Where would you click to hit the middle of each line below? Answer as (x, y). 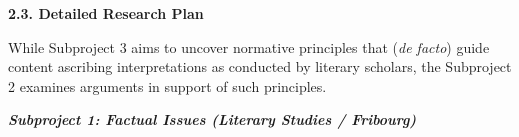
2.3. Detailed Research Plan (106, 13)
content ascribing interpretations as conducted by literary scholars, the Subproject (260, 66)
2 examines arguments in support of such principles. (167, 85)
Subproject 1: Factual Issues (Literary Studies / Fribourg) (212, 119)
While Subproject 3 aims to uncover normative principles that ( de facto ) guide (249, 46)
